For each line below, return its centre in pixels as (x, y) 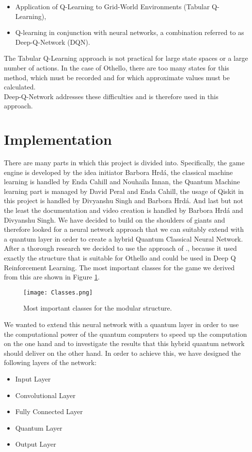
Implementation (58, 139)
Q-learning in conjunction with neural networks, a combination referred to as (130, 32)
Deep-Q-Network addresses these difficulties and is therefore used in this (111, 96)
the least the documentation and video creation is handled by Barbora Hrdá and (124, 210)
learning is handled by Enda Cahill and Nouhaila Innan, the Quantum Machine (122, 182)
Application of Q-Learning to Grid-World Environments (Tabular (112, 6)
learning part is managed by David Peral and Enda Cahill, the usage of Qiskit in (124, 191)
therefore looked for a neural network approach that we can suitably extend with (124, 229)
